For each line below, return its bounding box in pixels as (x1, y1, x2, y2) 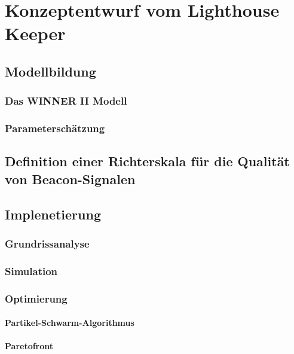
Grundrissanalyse (5, 236, 90, 251)
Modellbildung (5, 62, 96, 80)
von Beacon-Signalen (5, 169, 136, 188)
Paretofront (5, 340, 54, 352)
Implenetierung (5, 205, 101, 223)
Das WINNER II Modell (5, 93, 127, 108)
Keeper (5, 21, 66, 45)
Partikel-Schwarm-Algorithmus (5, 316, 134, 329)
